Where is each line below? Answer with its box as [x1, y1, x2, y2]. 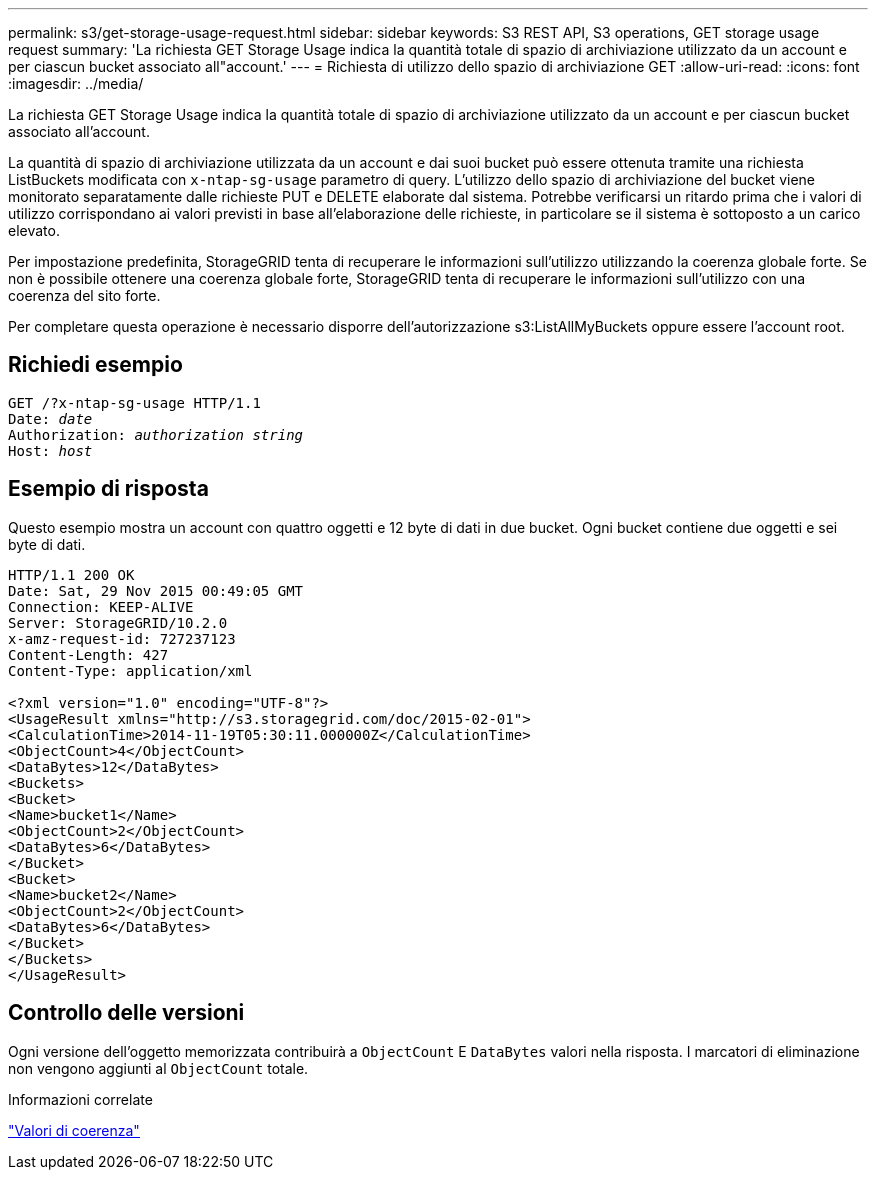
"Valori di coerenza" [8, 1121, 140, 1139]
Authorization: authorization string [8, 426, 304, 443]
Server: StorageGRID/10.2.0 [8, 614, 228, 631]
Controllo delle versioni [8, 1000, 245, 1026]
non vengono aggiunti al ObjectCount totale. [8, 1059, 309, 1077]
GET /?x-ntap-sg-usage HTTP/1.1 [8, 394, 261, 411]
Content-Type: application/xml [8, 662, 253, 679]
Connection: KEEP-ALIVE [8, 598, 194, 615]
